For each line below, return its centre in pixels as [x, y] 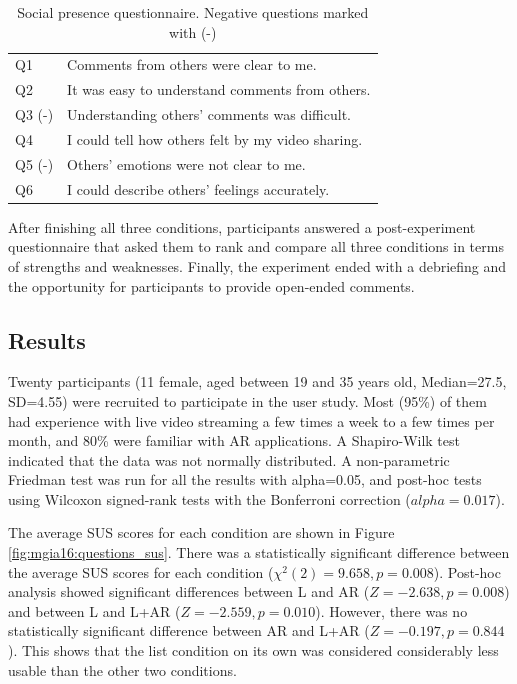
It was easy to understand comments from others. [219, 89]
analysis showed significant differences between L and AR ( [189, 591]
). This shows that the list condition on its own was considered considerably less [253, 650]
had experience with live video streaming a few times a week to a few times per [251, 420]
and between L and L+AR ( [94, 610]
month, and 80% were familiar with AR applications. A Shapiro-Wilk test [234, 440]
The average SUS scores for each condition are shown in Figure [201, 532]
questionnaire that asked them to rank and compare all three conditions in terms [256, 246]
